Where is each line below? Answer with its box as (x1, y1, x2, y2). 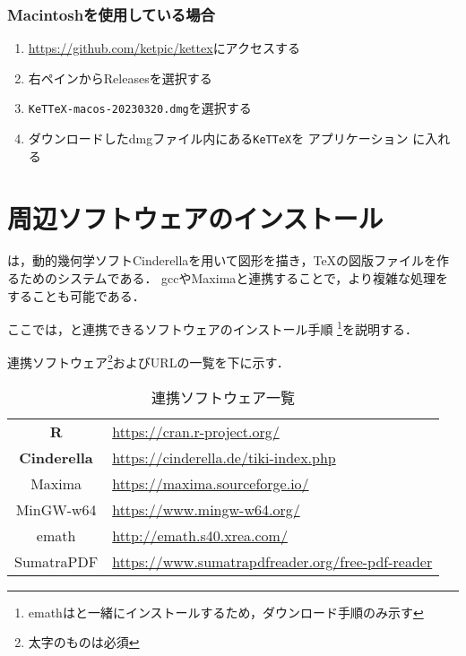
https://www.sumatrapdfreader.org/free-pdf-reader (112, 550, 433, 572)
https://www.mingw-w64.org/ (112, 498, 300, 520)
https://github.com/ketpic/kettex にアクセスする (28, 39, 300, 57)
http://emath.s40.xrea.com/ (112, 524, 288, 546)
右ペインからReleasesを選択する (28, 68, 212, 87)
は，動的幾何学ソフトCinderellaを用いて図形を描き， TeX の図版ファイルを (7, 251, 437, 270)
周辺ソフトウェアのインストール (7, 199, 384, 236)
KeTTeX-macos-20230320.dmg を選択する (28, 99, 252, 117)
